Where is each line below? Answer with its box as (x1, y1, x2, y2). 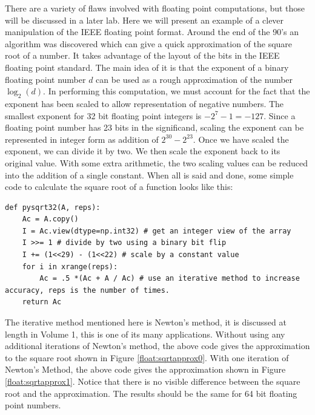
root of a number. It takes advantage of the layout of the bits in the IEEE (5, 49, 280, 62)
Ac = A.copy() (22, 215, 79, 224)
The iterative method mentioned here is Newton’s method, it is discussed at (5, 316, 287, 328)
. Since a (264, 109, 296, 122)
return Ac (22, 298, 62, 307)
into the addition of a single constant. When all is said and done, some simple (5, 168, 294, 181)
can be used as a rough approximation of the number (96, 73, 293, 85)
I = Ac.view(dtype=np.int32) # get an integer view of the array (22, 226, 291, 235)
